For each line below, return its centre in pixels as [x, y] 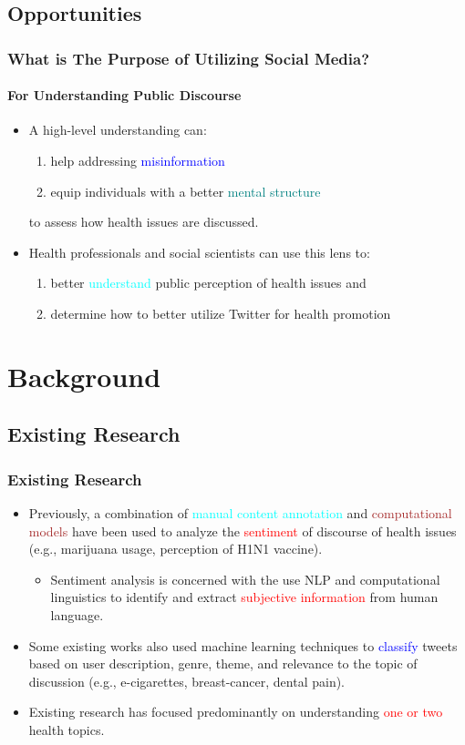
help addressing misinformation [138, 161]
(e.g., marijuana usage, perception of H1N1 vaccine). [176, 549]
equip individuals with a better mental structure [186, 191]
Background [84, 376]
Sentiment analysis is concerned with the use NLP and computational [245, 579]
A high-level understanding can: [118, 130]
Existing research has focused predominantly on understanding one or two [236, 712]
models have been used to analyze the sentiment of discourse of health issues [243, 531]
